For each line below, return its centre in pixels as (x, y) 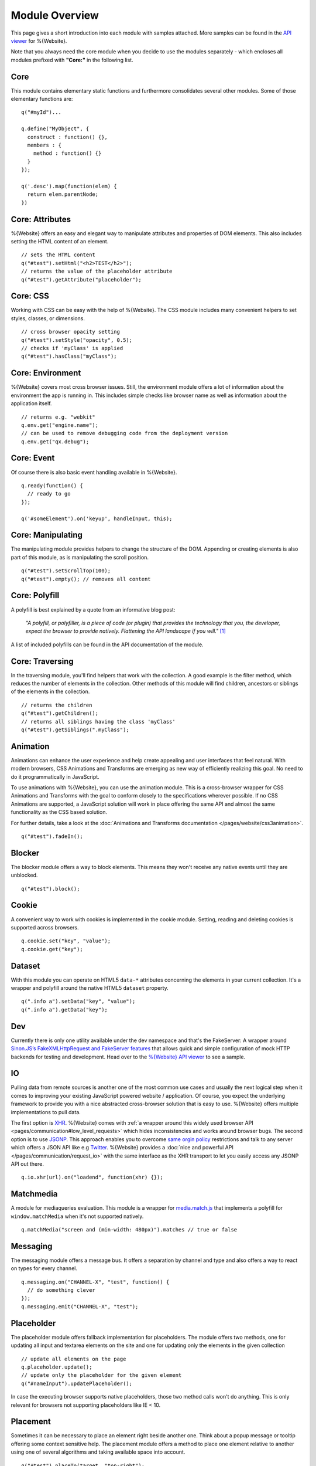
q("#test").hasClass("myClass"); (69, 357)
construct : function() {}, (68, 137)
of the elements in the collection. (50, 691)
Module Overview (55, 15)
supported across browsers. (45, 927)
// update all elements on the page (74, 1359)
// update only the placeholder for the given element (102, 1375)
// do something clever (61, 1290)
